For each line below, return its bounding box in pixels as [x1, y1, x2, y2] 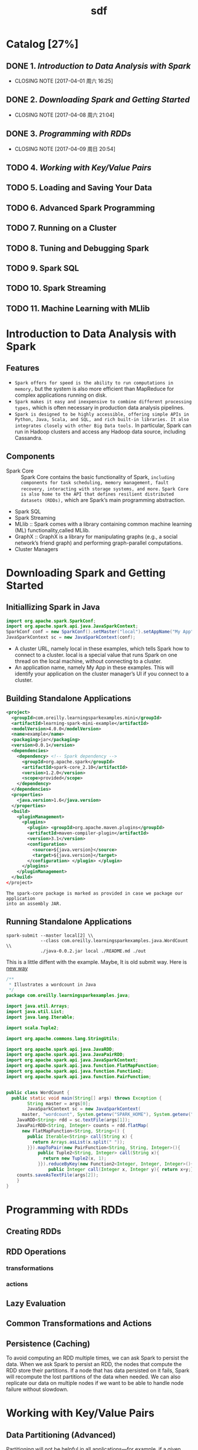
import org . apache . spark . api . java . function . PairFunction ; [6, 1073, 151, 1080]
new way [6, 964, 28, 972]
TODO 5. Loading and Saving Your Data [6, 183, 152, 193]
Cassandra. [14, 434, 43, 441]
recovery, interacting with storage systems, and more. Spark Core [21, 486, 189, 492]
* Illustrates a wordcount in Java [8, 982, 96, 988]
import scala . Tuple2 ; [6, 1025, 60, 1031]
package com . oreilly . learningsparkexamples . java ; [6, 992, 131, 999]
